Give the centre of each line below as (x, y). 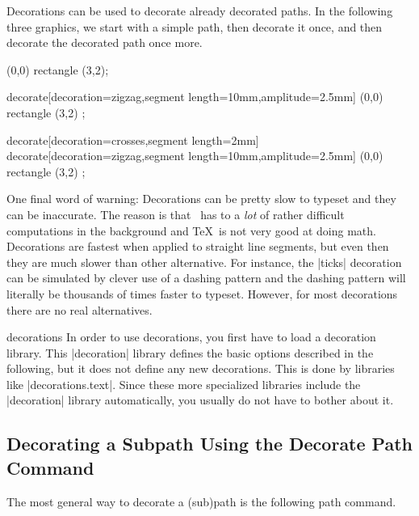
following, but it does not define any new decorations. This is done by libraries (201, 368)
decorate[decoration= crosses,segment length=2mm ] (133, 140)
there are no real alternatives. (80, 309)
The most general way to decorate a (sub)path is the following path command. (201, 501)
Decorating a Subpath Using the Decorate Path (209, 444)
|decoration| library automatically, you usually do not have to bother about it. (200, 400)
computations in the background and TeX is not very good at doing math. (191, 230)
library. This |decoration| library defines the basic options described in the (190, 352)
